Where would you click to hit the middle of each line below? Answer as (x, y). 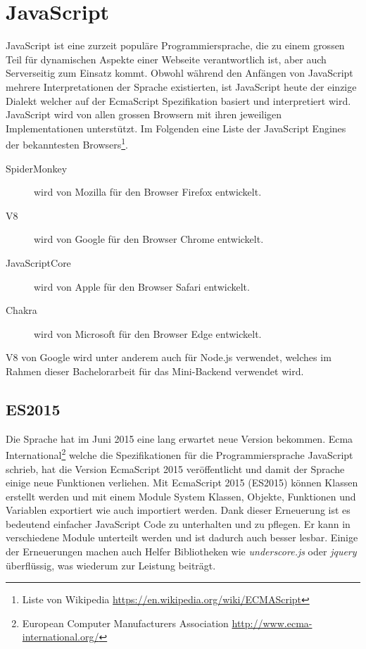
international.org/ (61, 637)
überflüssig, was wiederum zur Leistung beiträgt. (111, 565)
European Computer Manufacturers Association (125, 623)
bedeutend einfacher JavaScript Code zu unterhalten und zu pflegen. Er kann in (178, 523)
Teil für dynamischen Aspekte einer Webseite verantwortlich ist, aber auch (166, 59)
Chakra (21, 310)
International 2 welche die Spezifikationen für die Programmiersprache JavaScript (179, 454)
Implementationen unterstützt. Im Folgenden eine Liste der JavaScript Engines (176, 128)
